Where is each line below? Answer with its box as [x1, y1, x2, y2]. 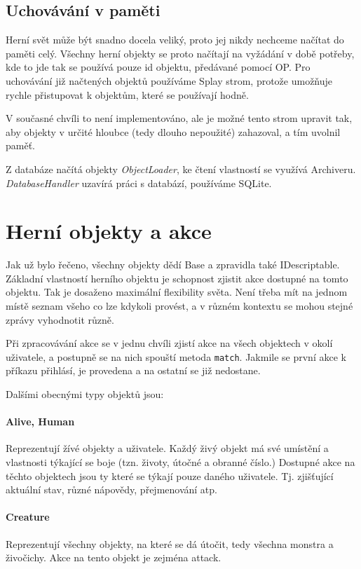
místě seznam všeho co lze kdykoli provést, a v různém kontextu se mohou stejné [6, 299, 353, 313]
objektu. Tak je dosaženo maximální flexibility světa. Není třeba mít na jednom [6, 284, 348, 299]
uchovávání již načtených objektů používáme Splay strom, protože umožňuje [6, 73, 333, 88]
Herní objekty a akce [6, 217, 212, 245]
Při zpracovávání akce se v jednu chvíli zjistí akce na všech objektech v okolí [6, 336, 333, 350]
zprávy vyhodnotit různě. [6, 312, 114, 327]
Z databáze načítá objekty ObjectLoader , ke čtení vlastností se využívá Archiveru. [6, 161, 356, 176]
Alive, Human [6, 414, 75, 429]
